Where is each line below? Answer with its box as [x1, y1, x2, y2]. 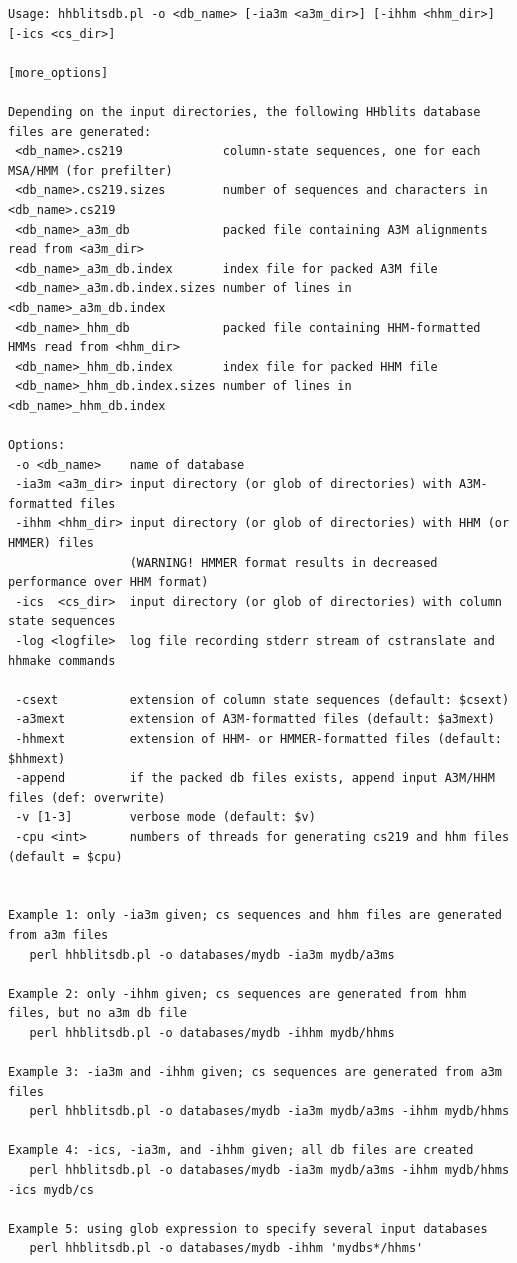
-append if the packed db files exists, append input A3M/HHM [15, 771, 495, 786]
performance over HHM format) [8, 575, 209, 590]
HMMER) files [8, 536, 94, 551]
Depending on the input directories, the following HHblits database [8, 104, 481, 119]
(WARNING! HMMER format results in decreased [129, 555, 438, 570]
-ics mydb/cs [8, 1182, 94, 1197]
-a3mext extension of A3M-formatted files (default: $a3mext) [15, 712, 495, 727]
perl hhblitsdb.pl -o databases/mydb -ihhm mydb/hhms [29, 1025, 395, 1040]
